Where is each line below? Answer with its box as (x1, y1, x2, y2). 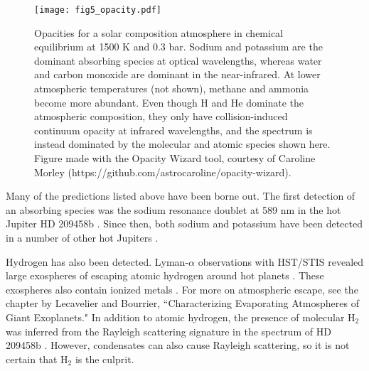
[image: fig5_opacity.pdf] (34, 5, 161, 15)
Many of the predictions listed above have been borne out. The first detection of (6, 188, 355, 203)
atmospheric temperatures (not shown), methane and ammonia (34, 81, 309, 96)
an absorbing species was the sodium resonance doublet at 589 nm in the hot (6, 202, 341, 217)
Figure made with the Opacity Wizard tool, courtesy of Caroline (34, 151, 316, 165)
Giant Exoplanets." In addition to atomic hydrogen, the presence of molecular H (6, 309, 355, 324)
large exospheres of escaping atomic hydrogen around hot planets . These (6, 268, 324, 283)
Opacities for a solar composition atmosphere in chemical (34, 25, 284, 40)
